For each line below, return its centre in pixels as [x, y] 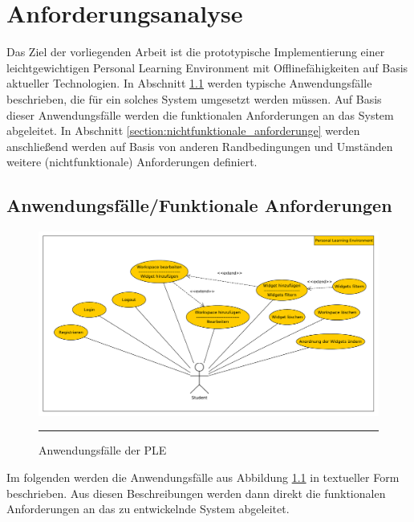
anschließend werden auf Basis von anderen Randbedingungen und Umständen [200, 146]
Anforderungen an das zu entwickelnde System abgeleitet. [148, 509]
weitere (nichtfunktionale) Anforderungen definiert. [132, 162]
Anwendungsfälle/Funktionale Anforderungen [199, 205]
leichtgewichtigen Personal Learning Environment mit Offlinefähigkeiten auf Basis [207, 67]
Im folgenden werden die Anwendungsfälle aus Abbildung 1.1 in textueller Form [203, 477]
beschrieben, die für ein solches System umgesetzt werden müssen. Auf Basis [194, 98]
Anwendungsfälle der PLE [103, 450]
